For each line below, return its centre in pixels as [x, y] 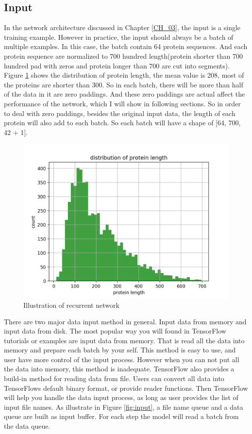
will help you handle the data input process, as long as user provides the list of [121, 397]
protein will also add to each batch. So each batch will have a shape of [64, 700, [122, 123]
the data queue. [27, 426]
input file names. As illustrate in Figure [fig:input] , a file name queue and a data [124, 407]
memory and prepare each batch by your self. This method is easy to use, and [120, 350]
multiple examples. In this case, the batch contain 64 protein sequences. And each [126, 46]
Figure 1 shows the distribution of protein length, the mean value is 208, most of [124, 75]
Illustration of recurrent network [71, 305]
